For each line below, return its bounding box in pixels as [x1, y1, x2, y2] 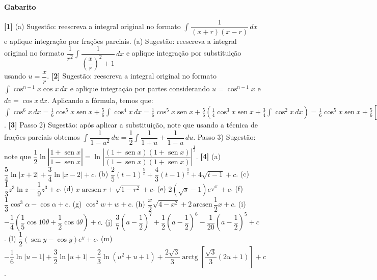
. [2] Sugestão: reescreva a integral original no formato [47, 70, 217, 81]
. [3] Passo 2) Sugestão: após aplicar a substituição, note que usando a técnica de [4, 119, 258, 130]
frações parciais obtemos [4, 132, 80, 142]
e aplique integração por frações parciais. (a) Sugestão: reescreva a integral [4, 35, 237, 46]
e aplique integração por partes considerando [70, 83, 210, 93]
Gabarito [4, 2, 36, 12]
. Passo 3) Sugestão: [193, 132, 256, 142]
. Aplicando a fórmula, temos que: [47, 94, 153, 105]
